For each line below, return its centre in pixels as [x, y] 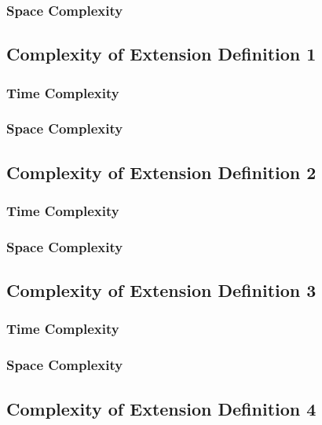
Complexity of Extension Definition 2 [161, 172]
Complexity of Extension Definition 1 [161, 54]
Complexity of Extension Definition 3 [161, 290]
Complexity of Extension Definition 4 [161, 408]
